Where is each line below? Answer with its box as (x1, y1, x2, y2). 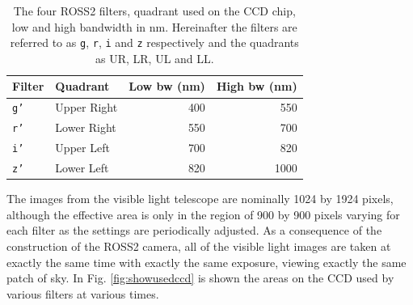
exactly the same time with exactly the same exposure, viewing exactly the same (6, 253, 407, 270)
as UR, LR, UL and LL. (95, 49, 214, 66)
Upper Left (55, 139, 110, 156)
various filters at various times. (6, 285, 159, 302)
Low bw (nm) (129, 78, 205, 95)
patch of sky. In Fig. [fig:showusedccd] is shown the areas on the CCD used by (6, 269, 394, 286)
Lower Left (55, 159, 109, 176)
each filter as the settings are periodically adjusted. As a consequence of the (6, 222, 382, 239)
